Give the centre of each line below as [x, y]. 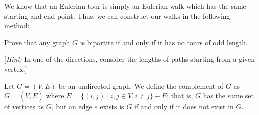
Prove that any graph [37, 42]
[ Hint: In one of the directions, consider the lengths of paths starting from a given [130, 59]
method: [17, 26]
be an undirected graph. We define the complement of [141, 86]
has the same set [228, 96]
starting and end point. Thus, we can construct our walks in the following [117, 16]
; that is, [180, 96]
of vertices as [24, 107]
